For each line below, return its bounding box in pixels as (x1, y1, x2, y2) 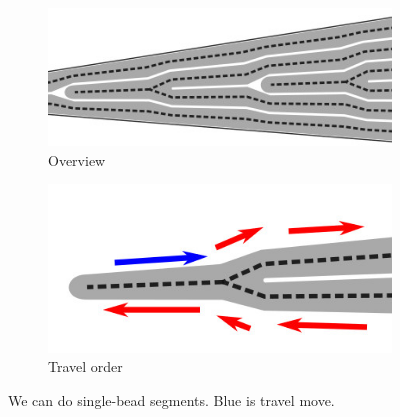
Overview (48, 149, 106, 170)
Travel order (48, 356, 123, 377)
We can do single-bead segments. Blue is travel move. (8, 389, 335, 410)
